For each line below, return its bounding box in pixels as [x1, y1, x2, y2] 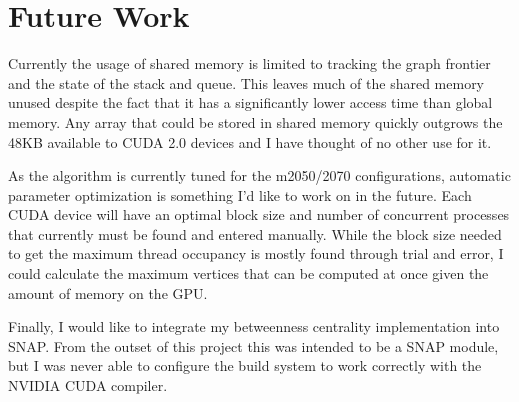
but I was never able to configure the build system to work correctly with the [8, 355, 482, 376]
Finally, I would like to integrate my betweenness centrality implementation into [8, 316, 500, 337]
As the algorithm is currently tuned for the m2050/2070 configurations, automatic [8, 165, 511, 186]
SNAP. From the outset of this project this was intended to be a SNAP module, [8, 335, 499, 356]
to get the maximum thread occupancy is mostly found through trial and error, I [8, 243, 504, 264]
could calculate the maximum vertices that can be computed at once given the [8, 263, 489, 284]
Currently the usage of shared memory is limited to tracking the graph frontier [8, 53, 491, 74]
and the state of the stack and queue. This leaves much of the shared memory [8, 72, 485, 93]
